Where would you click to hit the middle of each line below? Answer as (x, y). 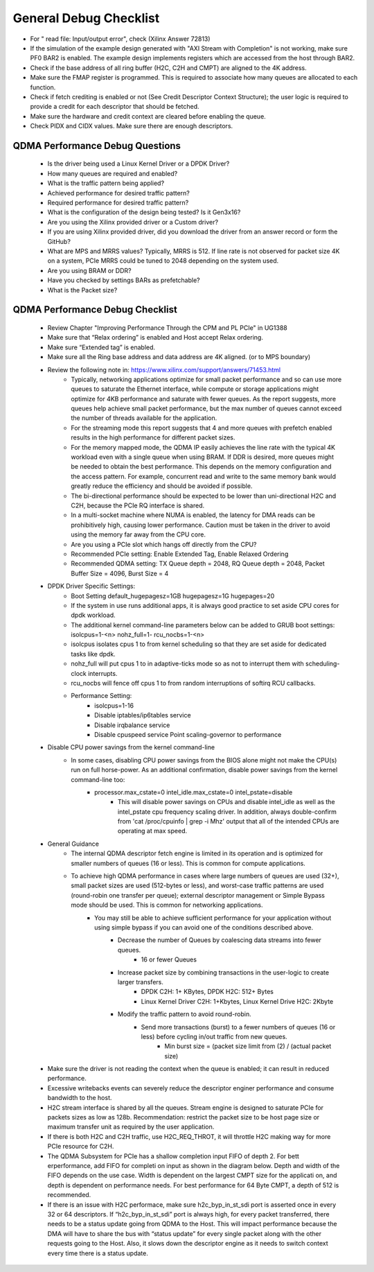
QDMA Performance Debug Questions (97, 146)
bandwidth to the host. (80, 1098)
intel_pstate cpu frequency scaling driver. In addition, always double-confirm (228, 812)
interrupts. (103, 673)
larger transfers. (141, 982)
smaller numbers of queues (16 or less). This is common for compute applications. (188, 863)
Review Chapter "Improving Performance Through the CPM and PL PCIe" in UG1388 (167, 328)
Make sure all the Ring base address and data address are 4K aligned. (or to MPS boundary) (179, 357)
